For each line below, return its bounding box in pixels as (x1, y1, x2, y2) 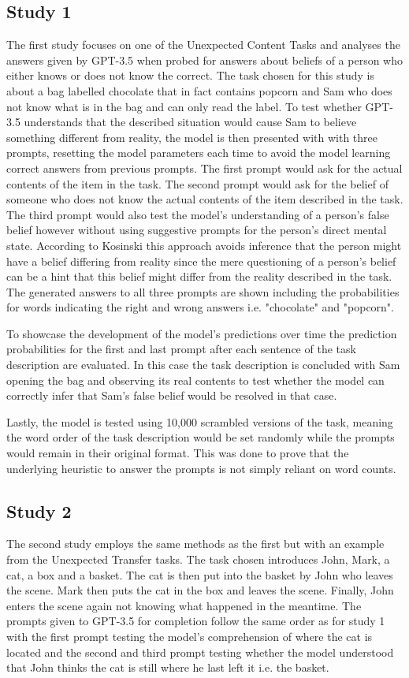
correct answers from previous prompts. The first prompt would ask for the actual (6, 159, 403, 176)
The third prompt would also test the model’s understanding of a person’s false (6, 206, 389, 222)
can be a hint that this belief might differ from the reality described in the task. (6, 268, 392, 285)
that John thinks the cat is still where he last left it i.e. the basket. (6, 659, 329, 676)
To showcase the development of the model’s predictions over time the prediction (6, 325, 397, 341)
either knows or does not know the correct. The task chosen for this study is (6, 67, 374, 84)
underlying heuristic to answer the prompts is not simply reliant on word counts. (6, 460, 396, 476)
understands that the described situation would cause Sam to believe (24, 114, 357, 130)
